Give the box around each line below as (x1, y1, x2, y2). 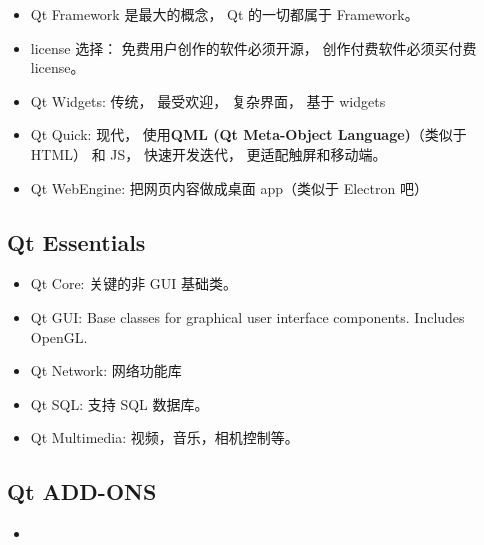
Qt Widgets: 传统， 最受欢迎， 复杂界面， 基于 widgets (30, 90, 386, 111)
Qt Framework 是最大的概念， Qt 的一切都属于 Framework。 (30, 4, 419, 24)
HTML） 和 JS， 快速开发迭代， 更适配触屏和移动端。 (30, 143, 387, 164)
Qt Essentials (7, 226, 146, 257)
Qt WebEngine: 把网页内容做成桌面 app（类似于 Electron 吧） (30, 177, 428, 198)
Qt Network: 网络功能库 (30, 360, 182, 381)
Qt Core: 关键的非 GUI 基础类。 (30, 273, 238, 294)
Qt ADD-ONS (7, 476, 157, 507)
